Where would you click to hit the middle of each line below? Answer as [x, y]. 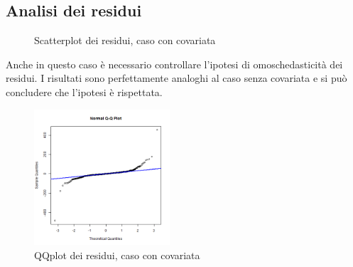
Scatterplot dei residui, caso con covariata [125, 40]
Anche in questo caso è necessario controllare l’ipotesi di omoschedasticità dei [174, 64]
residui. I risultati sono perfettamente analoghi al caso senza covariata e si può [176, 78]
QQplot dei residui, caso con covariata [117, 255]
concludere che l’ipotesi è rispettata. [84, 91]
